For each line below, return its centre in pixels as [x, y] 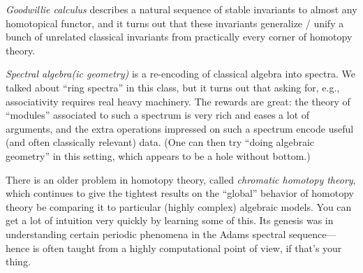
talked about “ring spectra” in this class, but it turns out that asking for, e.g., [173, 87]
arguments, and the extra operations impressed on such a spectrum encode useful [180, 128]
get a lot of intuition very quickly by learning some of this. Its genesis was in [170, 220]
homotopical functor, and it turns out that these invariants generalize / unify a [175, 23]
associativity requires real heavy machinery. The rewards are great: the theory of [178, 101]
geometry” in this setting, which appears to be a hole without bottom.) [158, 155]
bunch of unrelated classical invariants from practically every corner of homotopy [179, 37]
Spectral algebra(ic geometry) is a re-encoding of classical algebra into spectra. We [180, 74]
